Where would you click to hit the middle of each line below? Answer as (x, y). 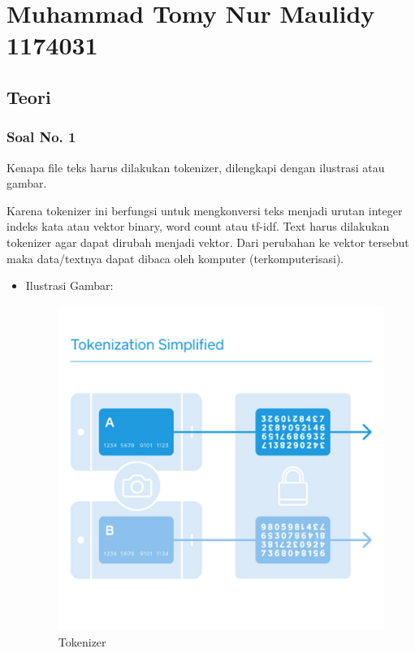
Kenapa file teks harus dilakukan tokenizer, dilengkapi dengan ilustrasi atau (196, 167)
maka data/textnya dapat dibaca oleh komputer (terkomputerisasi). (175, 258)
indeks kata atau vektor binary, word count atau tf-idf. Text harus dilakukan (198, 226)
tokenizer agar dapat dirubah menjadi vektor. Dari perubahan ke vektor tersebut (208, 242)
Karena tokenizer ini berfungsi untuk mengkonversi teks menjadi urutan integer (205, 210)
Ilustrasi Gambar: (69, 285)
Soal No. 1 (41, 137)
